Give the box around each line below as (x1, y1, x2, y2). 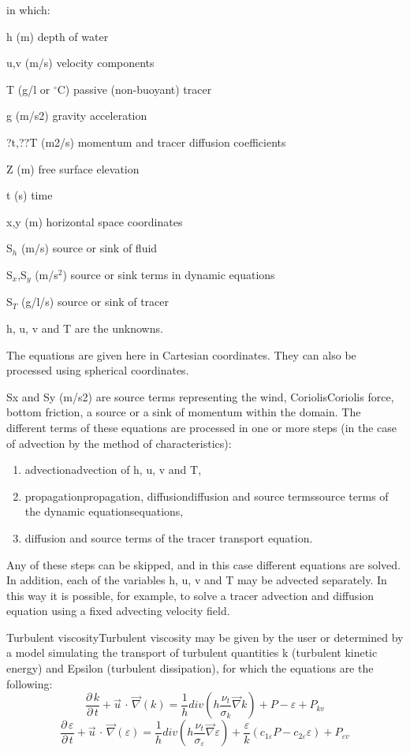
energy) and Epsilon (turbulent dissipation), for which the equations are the (6, 660, 374, 677)
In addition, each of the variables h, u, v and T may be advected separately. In (6, 572, 387, 588)
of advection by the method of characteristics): (6, 434, 232, 451)
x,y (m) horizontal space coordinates (6, 213, 183, 229)
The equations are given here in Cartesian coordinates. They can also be (6, 346, 356, 363)
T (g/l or (6, 80, 50, 97)
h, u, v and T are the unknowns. (6, 319, 163, 336)
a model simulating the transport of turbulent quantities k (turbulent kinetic (6, 644, 378, 661)
